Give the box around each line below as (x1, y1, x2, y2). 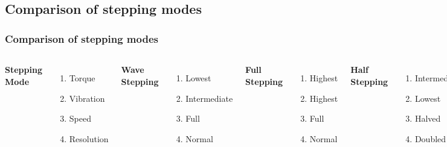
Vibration (69, 92, 105, 104)
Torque (69, 72, 95, 84)
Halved (414, 112, 441, 125)
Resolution (69, 132, 109, 145)
